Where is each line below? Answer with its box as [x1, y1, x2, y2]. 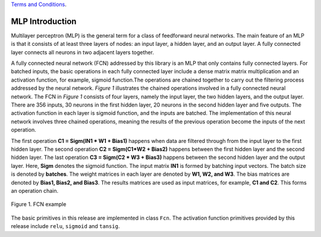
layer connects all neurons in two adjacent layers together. [11, 48, 155, 56]
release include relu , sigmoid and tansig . [11, 223, 120, 230]
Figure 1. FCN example [11, 201, 67, 208]
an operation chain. [11, 187, 59, 194]
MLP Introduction [11, 16, 77, 26]
